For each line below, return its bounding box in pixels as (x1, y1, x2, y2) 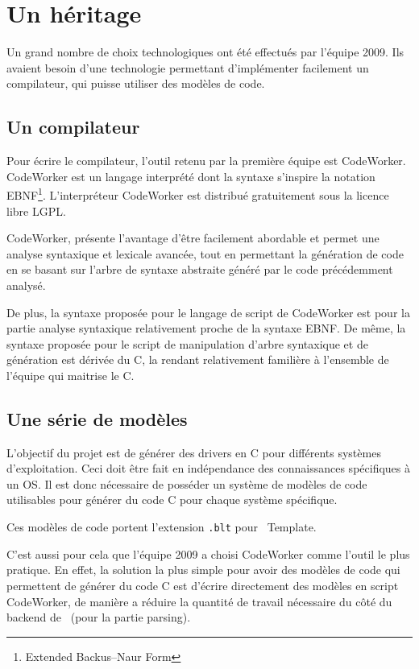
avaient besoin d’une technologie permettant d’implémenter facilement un (6, 59, 369, 76)
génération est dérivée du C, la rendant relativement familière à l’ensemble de (6, 351, 389, 368)
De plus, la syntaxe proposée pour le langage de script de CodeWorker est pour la (6, 304, 410, 320)
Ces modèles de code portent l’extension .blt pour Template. (6, 518, 317, 535)
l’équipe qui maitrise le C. (6, 366, 135, 383)
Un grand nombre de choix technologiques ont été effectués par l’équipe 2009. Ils (6, 43, 404, 60)
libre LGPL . (6, 202, 66, 219)
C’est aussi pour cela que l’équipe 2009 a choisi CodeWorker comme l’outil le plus (6, 545, 410, 562)
